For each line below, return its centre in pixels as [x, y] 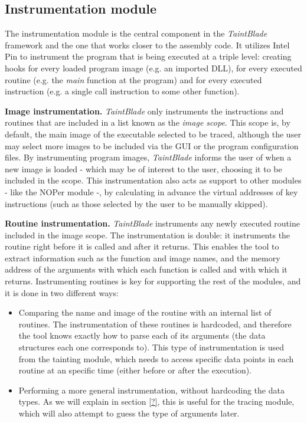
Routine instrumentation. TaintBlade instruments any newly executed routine [152, 223]
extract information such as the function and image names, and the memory [143, 258]
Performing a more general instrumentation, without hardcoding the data [151, 390]
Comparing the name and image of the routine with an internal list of [145, 312]
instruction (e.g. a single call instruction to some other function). [122, 91]
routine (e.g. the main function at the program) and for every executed [133, 79]
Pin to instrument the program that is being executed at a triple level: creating [148, 56]
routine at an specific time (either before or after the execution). [135, 370]
